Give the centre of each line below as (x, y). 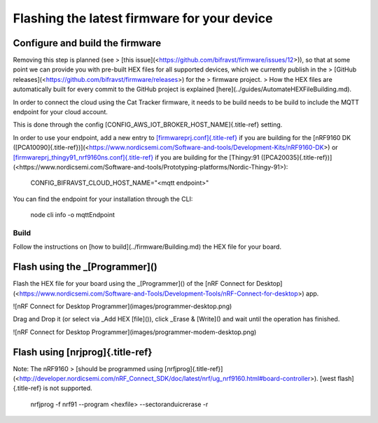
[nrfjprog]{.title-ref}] (194, 368)
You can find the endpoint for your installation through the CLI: (103, 199)
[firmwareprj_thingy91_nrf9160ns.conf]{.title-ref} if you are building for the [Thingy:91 (136, 157)
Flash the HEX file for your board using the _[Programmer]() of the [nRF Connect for (134, 284)
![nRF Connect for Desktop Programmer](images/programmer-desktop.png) (122, 306)
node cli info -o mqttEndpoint (73, 215)
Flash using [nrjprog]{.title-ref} (83, 352)
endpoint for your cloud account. (60, 112)
